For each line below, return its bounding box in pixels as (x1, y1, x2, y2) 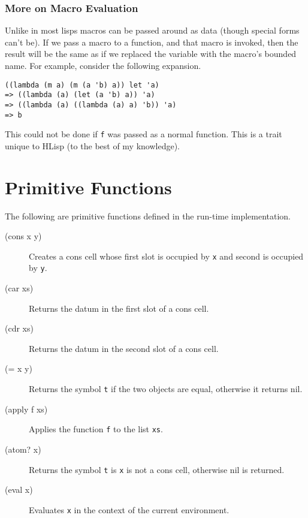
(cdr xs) (5, 322, 34, 335)
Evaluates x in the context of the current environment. (29, 503, 230, 516)
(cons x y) (5, 230, 42, 242)
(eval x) (5, 483, 33, 496)
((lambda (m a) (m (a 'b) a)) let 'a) (5, 80, 159, 89)
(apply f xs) (5, 402, 48, 415)
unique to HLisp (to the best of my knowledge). (5, 139, 180, 152)
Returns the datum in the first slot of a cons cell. (29, 302, 209, 314)
